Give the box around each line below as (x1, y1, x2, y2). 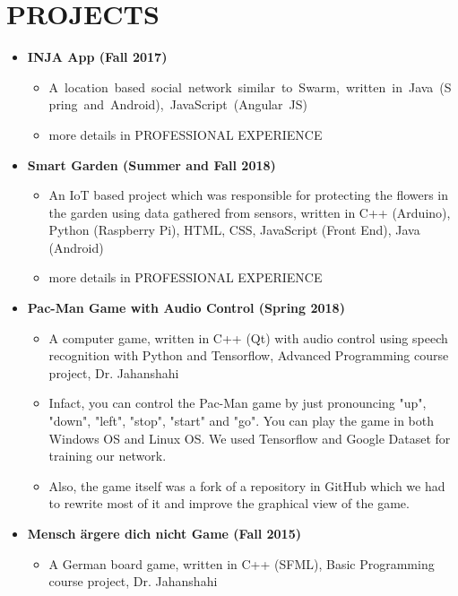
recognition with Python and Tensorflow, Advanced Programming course (48, 346, 449, 365)
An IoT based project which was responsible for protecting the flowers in (48, 186, 449, 204)
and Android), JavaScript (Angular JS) (83, 95, 308, 114)
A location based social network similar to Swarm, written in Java (48, 77, 434, 96)
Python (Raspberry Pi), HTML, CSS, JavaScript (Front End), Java (48, 220, 420, 239)
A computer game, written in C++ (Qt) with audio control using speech (48, 328, 448, 347)
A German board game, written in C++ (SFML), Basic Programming (48, 554, 435, 573)
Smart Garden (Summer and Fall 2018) (27, 155, 276, 174)
